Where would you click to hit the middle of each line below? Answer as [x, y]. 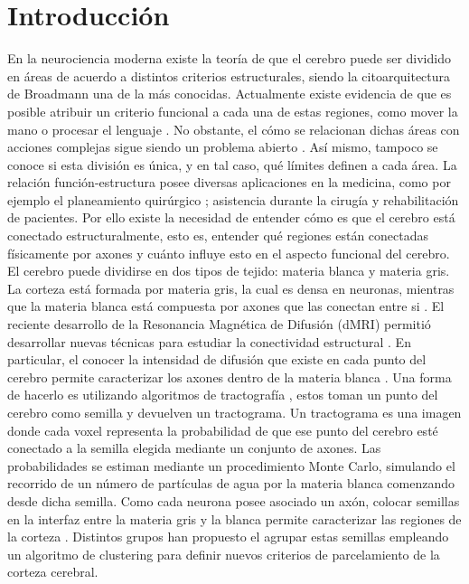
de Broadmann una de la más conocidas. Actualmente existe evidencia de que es [230, 94]
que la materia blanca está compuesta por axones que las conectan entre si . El [226, 306]
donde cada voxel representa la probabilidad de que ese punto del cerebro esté [223, 430]
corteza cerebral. [53, 572]
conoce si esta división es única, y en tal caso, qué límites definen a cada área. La [232, 164]
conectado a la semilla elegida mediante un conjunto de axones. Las [194, 448]
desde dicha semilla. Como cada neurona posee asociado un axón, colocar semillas [234, 500]
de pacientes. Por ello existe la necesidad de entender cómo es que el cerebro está [231, 217]
